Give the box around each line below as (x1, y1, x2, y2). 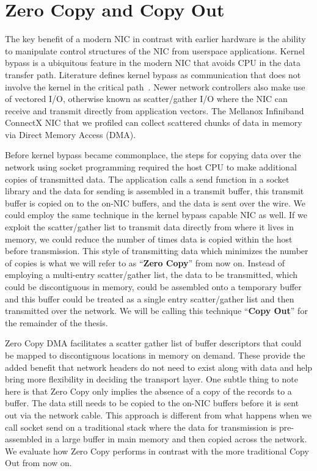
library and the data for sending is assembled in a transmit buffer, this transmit (5, 184, 304, 197)
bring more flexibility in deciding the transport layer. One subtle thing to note (5, 373, 298, 385)
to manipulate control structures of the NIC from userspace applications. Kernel (5, 44, 305, 57)
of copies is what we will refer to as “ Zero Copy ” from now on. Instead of (5, 256, 285, 269)
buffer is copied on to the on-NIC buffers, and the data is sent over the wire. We (5, 196, 305, 209)
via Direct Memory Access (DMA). (5, 128, 136, 141)
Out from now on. (5, 456, 72, 469)
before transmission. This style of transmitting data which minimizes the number (5, 244, 308, 257)
